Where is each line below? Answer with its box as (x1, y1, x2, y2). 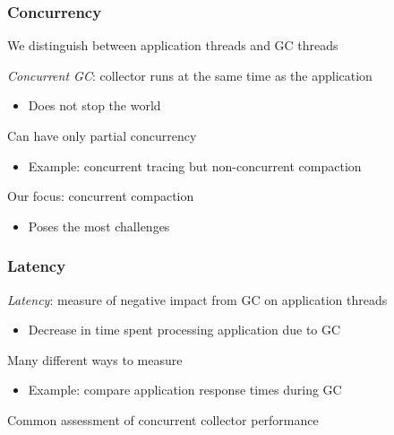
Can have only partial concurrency (7, 126, 197, 144)
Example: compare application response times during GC (28, 380, 342, 399)
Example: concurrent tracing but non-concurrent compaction (28, 156, 362, 175)
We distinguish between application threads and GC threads (7, 36, 338, 55)
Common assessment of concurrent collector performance (7, 410, 319, 429)
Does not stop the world (28, 96, 161, 115)
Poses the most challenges (28, 216, 170, 235)
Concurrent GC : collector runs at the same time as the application (7, 65, 373, 84)
